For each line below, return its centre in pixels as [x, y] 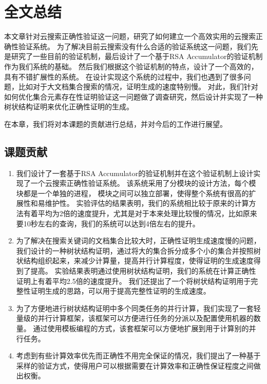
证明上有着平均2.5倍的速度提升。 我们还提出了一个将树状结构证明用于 [133, 281]
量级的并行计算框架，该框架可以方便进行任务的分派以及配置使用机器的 [135, 318]
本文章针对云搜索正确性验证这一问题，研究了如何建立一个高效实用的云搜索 [130, 36]
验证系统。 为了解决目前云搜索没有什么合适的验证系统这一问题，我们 [135, 46]
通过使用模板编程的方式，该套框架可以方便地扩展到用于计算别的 [141, 328]
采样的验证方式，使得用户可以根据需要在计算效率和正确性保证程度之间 [135, 365]
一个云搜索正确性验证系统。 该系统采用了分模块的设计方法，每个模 [143, 183]
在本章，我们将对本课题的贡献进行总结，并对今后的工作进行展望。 [116, 123]
